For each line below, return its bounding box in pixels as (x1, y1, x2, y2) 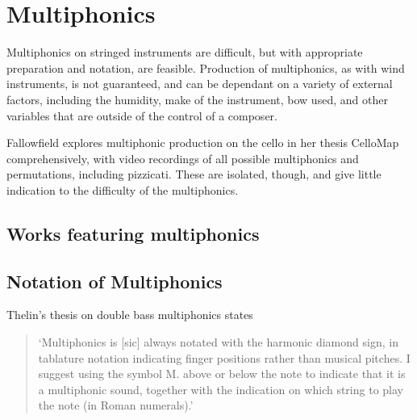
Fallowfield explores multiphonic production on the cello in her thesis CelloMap (6, 134, 399, 151)
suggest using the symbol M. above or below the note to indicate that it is (38, 365, 406, 382)
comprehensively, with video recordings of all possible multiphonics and (6, 149, 359, 166)
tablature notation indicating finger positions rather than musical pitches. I (38, 349, 411, 366)
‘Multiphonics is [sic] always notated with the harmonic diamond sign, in (38, 334, 398, 351)
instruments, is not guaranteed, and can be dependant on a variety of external (6, 75, 393, 92)
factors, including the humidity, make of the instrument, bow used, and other (6, 90, 388, 107)
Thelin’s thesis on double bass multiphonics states (6, 306, 253, 323)
